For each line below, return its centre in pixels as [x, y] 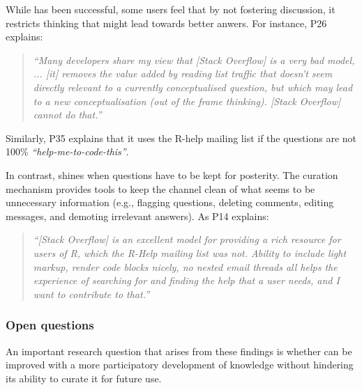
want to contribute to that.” [91, 294]
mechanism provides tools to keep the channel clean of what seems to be [160, 188]
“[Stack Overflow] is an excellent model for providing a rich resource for [187, 239]
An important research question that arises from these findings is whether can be [179, 351]
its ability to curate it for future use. [84, 378]
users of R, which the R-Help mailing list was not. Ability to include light [190, 252]
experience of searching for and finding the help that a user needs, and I [186, 280]
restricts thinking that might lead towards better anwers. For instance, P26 [166, 23]
